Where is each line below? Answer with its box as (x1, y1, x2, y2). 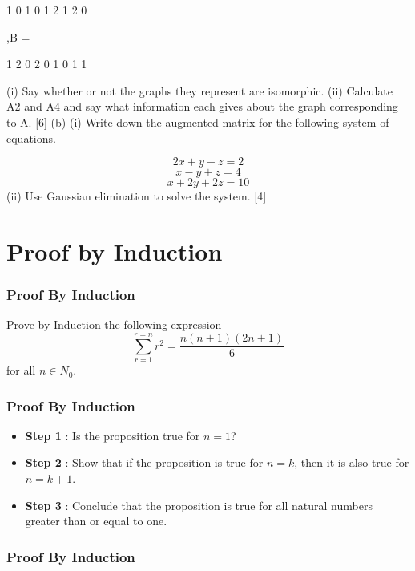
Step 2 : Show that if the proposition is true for (25, 454, 264, 471)
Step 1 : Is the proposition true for (25, 427, 200, 443)
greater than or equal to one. (25, 512, 167, 529)
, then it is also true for (294, 454, 409, 471)
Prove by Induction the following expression (6, 316, 222, 333)
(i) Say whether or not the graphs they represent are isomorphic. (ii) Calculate (6, 82, 393, 99)
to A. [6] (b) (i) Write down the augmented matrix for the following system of (6, 113, 389, 130)
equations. (6, 129, 56, 146)
